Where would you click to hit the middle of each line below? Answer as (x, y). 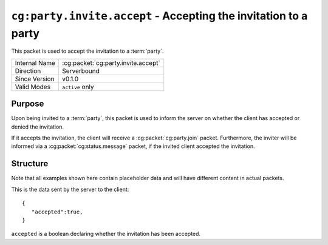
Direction (28, 71)
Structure (30, 164)
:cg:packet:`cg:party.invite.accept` (111, 62)
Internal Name (35, 62)
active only (78, 87)
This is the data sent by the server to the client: (70, 189)
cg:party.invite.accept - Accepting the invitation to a (159, 16)
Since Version (35, 79)
